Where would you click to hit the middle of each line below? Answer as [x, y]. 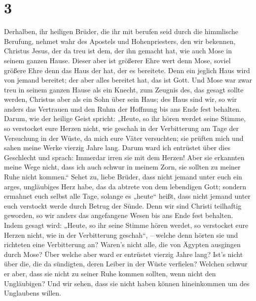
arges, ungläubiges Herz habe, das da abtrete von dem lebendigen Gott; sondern [125, 186]
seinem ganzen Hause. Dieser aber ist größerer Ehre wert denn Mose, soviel [117, 60]
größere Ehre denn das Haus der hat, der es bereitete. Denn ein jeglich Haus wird [127, 70]
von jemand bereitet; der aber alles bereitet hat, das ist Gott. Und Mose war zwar [128, 80]
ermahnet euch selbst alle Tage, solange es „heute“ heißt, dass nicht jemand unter [127, 196]
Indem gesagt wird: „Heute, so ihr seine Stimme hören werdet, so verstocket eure [126, 225]
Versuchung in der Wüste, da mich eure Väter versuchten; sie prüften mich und [124, 138]
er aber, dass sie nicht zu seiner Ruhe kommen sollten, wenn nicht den [110, 273]
